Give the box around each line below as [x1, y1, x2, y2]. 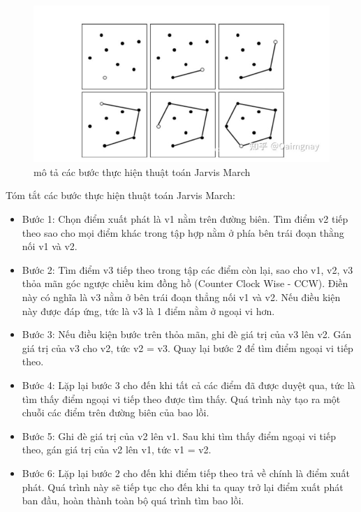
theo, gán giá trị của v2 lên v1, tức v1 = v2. [22, 442, 212, 457]
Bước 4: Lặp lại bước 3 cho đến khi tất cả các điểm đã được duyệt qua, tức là [22, 378, 355, 393]
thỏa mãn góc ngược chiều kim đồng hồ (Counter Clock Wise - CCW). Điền [22, 276, 348, 291]
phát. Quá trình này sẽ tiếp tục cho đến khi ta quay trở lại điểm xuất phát [22, 479, 344, 494]
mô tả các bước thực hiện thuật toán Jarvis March [34, 164, 251, 179]
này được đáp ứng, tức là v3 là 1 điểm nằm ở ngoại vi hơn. [22, 303, 275, 318]
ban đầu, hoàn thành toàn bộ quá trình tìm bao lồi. [22, 493, 244, 508]
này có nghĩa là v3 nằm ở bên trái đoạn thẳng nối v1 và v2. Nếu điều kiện [22, 290, 341, 305]
